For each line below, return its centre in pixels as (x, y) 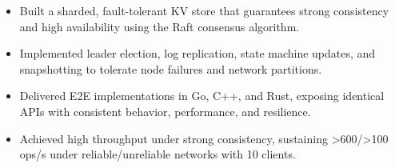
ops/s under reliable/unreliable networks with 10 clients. (158, 154)
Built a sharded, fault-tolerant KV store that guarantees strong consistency (204, 10)
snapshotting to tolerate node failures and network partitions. (171, 68)
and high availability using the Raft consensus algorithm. (160, 26)
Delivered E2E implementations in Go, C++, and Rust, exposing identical (202, 96)
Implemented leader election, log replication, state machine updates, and (197, 53)
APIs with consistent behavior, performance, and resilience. (165, 111)
